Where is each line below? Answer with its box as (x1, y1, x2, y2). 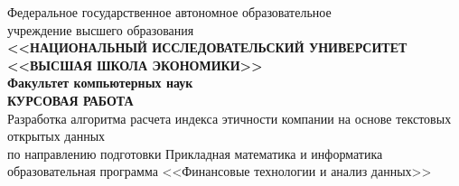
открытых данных (7, 126, 106, 145)
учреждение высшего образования (7, 20, 194, 39)
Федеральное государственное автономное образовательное (7, 3, 332, 21)
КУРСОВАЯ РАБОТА (7, 90, 134, 109)
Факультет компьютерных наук (7, 73, 193, 92)
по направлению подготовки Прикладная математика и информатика (7, 144, 383, 163)
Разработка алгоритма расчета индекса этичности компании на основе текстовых (7, 108, 452, 127)
